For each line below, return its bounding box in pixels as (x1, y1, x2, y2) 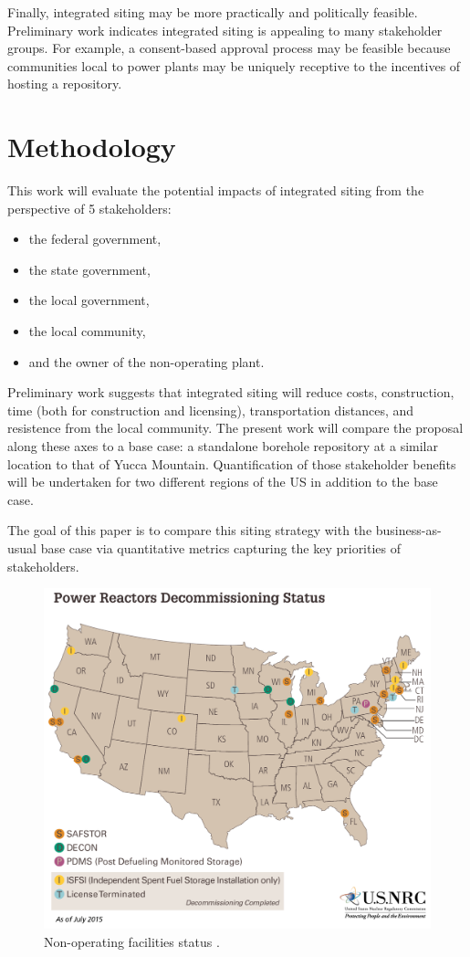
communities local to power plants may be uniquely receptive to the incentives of (7, 56, 461, 75)
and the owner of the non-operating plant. (28, 352, 265, 371)
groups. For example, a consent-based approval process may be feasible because (7, 38, 451, 58)
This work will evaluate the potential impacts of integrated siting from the (7, 181, 424, 200)
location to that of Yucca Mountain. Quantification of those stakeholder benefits (7, 454, 456, 473)
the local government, (28, 290, 150, 310)
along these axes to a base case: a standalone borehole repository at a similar (7, 436, 438, 456)
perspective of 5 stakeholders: (7, 198, 172, 217)
